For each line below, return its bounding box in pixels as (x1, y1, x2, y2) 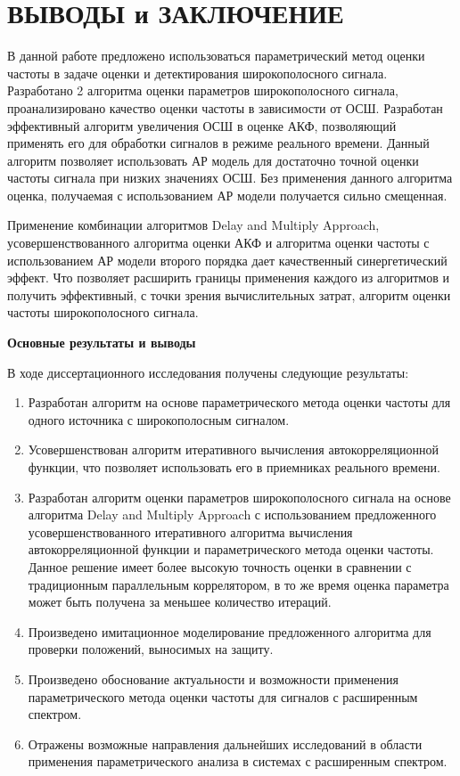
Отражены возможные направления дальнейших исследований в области (28, 734, 423, 753)
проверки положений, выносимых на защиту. (28, 640, 274, 658)
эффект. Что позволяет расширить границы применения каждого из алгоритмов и (7, 268, 449, 287)
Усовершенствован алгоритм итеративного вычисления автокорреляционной (28, 440, 439, 459)
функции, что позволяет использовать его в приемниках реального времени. (28, 458, 440, 476)
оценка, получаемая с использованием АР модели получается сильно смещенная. (7, 185, 448, 204)
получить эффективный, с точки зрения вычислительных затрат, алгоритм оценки (7, 285, 451, 304)
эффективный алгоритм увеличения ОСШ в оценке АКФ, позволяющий (7, 116, 397, 135)
